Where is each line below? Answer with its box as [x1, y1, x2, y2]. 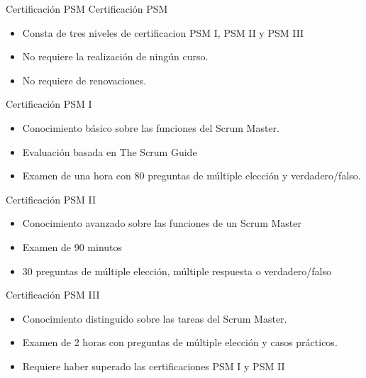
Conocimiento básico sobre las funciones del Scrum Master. [22, 120, 279, 135]
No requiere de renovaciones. [22, 72, 147, 87]
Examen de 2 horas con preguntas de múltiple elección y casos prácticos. [22, 335, 338, 350]
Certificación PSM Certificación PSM [6, 1, 168, 16]
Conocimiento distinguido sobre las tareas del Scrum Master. [22, 311, 287, 326]
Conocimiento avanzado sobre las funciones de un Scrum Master [22, 216, 301, 230]
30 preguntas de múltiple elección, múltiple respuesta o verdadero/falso [22, 263, 332, 278]
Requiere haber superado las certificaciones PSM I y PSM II [22, 358, 285, 373]
